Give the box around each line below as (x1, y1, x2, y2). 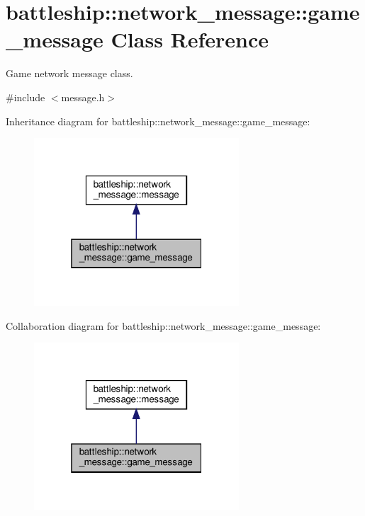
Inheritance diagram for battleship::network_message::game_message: (6, 113, 310, 128)
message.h (61, 89, 105, 104)
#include (6, 89, 45, 104)
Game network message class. (6, 66, 133, 81)
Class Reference (111, 25, 269, 54)
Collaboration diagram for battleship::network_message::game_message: (6, 318, 321, 333)
